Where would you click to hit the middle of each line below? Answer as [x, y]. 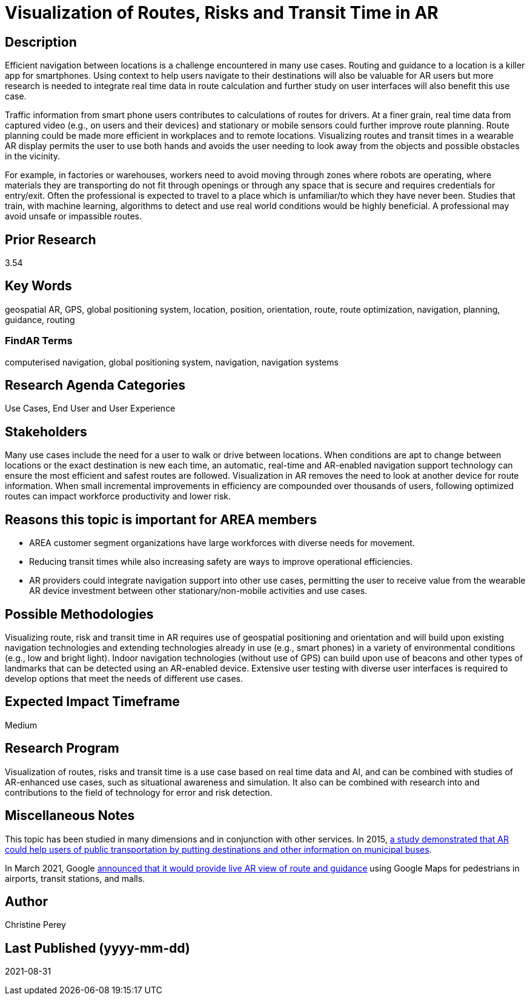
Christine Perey [35, 925]
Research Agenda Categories [95, 385]
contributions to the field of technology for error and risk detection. [139, 792]
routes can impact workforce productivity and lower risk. [118, 496]
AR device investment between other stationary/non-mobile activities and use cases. [198, 591]
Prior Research [51, 239]
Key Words [38, 286]
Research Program [62, 748]
